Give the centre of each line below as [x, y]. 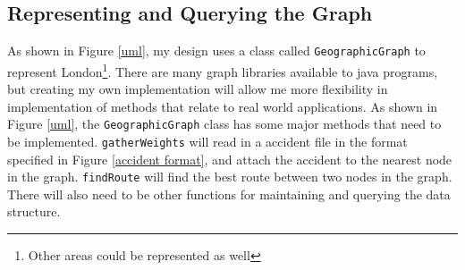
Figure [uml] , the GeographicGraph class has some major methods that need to [224, 124]
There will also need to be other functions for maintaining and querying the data [229, 194]
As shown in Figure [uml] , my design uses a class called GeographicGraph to [216, 51]
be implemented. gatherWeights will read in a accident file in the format [207, 141]
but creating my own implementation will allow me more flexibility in [198, 89]
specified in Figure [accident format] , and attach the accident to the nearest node [230, 159]
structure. [34, 211]
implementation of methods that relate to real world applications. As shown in [223, 106]
